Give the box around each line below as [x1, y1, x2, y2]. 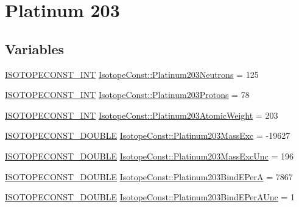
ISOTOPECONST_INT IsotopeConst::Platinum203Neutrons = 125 [5, 68, 259, 80]
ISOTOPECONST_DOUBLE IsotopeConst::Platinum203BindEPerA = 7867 [5, 170, 293, 183]
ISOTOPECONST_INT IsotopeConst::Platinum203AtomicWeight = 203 [5, 108, 278, 121]
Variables [5, 39, 65, 58]
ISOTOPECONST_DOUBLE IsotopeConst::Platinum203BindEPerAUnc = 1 [5, 191, 295, 203]
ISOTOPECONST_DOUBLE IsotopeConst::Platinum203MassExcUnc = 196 [5, 149, 294, 162]
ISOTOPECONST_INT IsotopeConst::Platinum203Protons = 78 [5, 88, 250, 101]
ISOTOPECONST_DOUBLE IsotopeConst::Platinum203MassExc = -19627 [5, 129, 290, 142]
